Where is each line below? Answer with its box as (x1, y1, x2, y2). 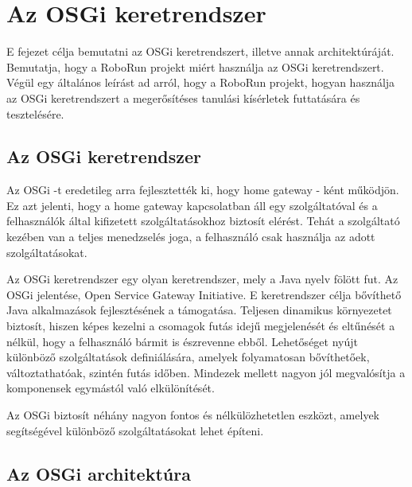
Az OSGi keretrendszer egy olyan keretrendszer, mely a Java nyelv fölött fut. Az (6, 271, 398, 287)
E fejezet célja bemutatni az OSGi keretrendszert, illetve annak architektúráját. (6, 43, 395, 60)
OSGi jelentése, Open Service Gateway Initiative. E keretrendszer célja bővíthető (6, 286, 402, 302)
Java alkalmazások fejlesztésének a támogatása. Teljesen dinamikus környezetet (6, 302, 392, 318)
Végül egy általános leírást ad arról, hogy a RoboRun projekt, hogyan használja (6, 74, 395, 91)
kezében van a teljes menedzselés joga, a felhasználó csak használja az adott (6, 228, 375, 245)
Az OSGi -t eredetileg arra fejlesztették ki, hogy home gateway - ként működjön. (6, 181, 399, 198)
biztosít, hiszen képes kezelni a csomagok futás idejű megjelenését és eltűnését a (6, 318, 395, 334)
